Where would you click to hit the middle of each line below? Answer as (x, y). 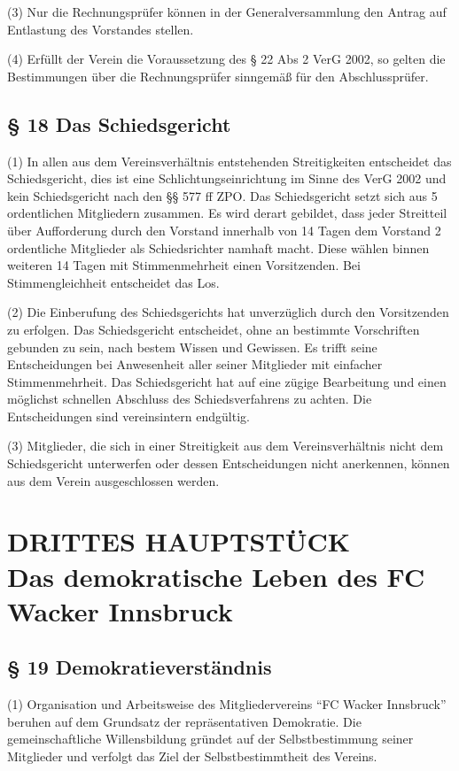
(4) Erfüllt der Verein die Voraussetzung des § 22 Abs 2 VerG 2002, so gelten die (226, 59)
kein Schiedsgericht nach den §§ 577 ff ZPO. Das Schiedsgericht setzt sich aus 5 (222, 195)
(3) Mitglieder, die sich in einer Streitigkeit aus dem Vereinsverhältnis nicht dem (226, 446)
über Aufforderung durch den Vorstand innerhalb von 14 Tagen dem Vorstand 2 (224, 230)
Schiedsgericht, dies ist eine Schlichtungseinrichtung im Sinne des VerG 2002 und (227, 178)
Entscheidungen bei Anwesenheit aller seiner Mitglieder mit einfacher (195, 364)
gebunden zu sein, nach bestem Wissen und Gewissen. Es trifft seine (192, 347)
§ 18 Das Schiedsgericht (119, 123)
